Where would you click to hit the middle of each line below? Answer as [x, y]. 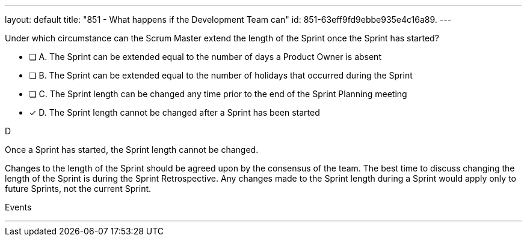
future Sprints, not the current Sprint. [78, 189]
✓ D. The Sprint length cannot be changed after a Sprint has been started [174, 112]
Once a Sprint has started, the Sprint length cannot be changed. [132, 150]
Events [18, 207]
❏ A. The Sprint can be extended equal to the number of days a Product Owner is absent [205, 57]
